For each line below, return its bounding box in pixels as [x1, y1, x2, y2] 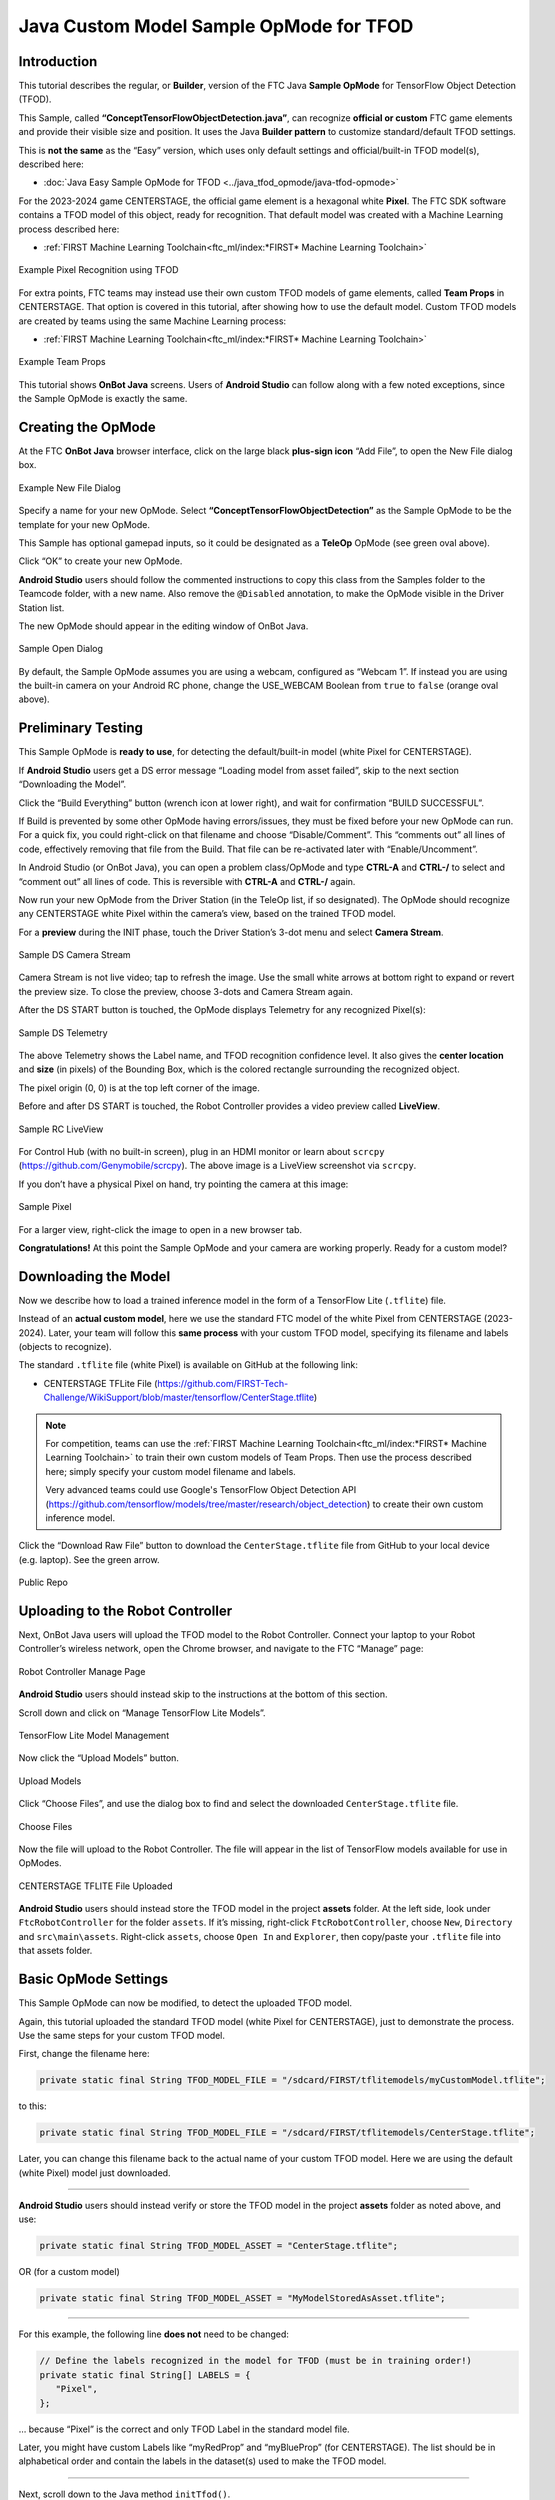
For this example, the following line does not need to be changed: [18, 2328, 290, 2340]
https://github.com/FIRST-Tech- [156, 1377, 289, 1389]
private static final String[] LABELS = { [39, 2369, 251, 2380]
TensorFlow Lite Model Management [18, 1729, 170, 1741]
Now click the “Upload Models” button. [18, 1752, 180, 1764]
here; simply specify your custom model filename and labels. [45, 1465, 297, 1477]
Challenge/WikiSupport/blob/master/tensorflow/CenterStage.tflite [43, 1391, 315, 1404]
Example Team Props [18, 356, 106, 368]
